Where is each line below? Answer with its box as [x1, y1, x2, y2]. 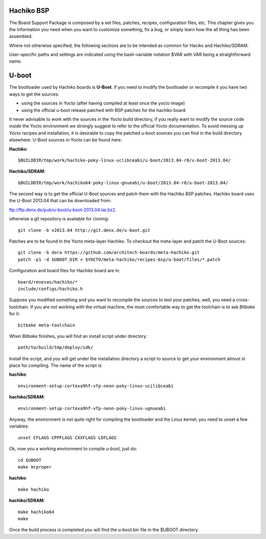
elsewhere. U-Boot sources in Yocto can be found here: [9, 137, 122, 143]
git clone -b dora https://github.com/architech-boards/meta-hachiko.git [18, 250, 200, 255]
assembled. [9, 34, 33, 39]
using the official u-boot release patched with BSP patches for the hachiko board [21, 107, 186, 113]
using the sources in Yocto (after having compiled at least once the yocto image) [21, 100, 185, 106]
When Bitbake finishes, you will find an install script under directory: [9, 333, 148, 339]
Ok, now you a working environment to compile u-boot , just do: [9, 446, 137, 452]
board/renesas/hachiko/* [18, 279, 78, 285]
